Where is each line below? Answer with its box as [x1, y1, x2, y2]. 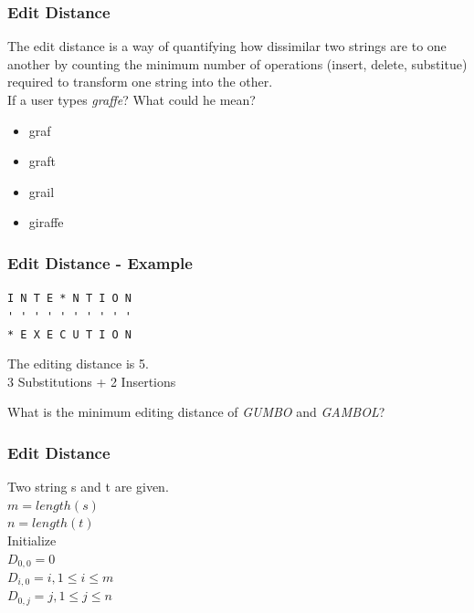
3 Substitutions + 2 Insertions [7, 371, 176, 390]
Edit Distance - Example [7, 251, 193, 274]
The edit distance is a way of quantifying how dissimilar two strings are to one [7, 36, 447, 56]
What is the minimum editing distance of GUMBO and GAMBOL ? [7, 402, 385, 421]
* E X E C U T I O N [7, 327, 132, 341]
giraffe [28, 213, 64, 232]
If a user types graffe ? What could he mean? [7, 90, 256, 109]
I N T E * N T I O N [7, 292, 132, 306]
